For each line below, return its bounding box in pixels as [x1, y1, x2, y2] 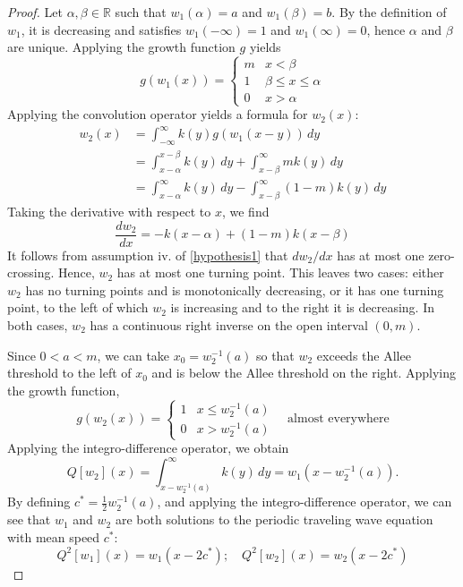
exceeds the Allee [316, 345, 411, 364]
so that [255, 345, 295, 364]
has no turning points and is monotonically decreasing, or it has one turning [25, 280, 444, 299]
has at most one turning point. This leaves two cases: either [116, 263, 444, 282]
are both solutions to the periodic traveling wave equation [115, 510, 433, 529]
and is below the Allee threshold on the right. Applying [151, 363, 456, 382]
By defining [7, 492, 71, 511]
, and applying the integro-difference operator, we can [157, 492, 452, 511]
